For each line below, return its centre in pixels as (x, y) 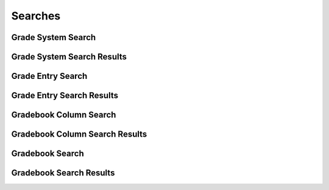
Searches (36, 16)
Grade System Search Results (69, 57)
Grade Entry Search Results (65, 96)
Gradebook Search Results (63, 173)
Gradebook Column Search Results (79, 134)
